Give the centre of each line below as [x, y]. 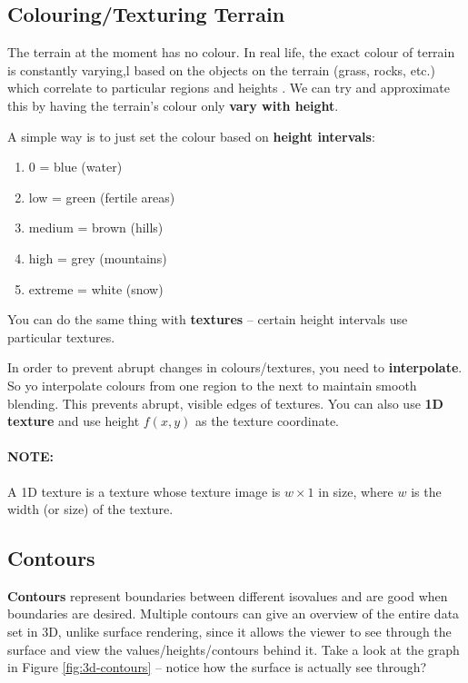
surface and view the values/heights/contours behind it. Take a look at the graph [234, 649]
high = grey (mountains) [98, 257]
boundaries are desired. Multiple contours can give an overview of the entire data [234, 614]
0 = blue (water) [75, 167]
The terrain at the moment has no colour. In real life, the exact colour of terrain [231, 52]
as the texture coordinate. [267, 421]
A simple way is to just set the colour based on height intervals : [191, 136]
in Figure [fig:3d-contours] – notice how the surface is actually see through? [217, 667]
